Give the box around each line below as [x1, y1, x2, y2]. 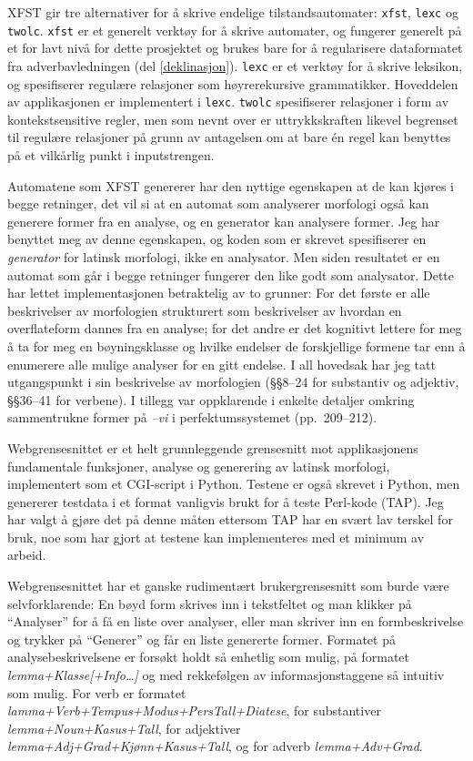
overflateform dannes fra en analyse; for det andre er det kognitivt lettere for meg [7, 319, 462, 338]
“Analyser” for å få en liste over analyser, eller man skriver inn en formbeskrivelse [7, 612, 464, 631]
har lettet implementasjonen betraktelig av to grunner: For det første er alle [7, 283, 430, 302]
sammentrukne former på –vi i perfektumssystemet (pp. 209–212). [7, 408, 377, 427]
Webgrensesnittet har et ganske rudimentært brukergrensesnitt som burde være [7, 576, 449, 595]
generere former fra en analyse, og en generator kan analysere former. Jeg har [7, 211, 440, 230]
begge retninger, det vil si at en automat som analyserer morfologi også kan [7, 194, 429, 213]
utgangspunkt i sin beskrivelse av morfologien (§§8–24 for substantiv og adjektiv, [7, 372, 459, 391]
